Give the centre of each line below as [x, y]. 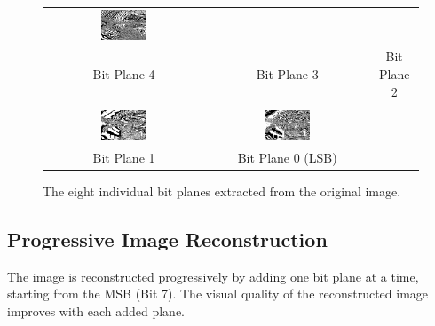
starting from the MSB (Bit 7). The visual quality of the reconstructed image [218, 294]
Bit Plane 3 [287, 73]
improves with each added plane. [96, 310]
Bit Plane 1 [124, 157]
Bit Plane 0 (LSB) [287, 157]
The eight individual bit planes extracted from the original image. [222, 191]
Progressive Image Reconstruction [167, 239]
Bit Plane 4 [124, 73]
